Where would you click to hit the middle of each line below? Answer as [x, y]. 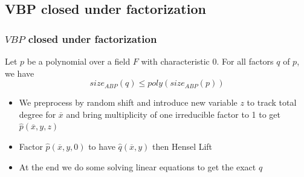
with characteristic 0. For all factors [207, 61]
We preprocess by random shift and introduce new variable [128, 102]
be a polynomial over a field [79, 61]
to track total [272, 102]
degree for [37, 114]
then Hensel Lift [183, 146]
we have [20, 73]
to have [102, 146]
